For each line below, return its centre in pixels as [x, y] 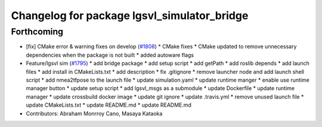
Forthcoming [37, 32]
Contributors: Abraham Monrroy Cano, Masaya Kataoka [94, 113]
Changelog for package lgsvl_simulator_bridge [130, 16]
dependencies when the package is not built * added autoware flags [110, 55]
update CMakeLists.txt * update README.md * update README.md [109, 105]
